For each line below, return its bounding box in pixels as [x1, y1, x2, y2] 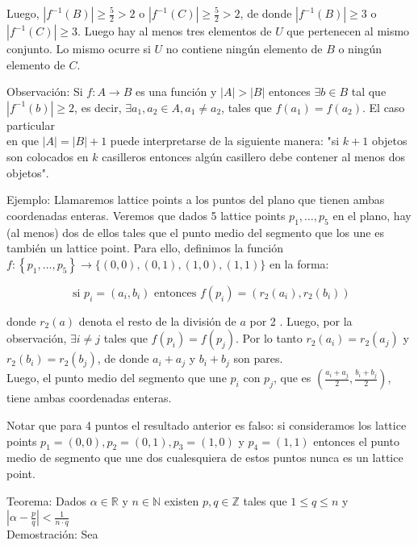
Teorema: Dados [6, 492, 87, 509]
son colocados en [6, 148, 89, 164]
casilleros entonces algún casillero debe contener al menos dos [102, 148, 406, 164]
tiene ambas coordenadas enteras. [6, 389, 172, 406]
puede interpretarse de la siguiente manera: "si [110, 132, 340, 149]
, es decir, [74, 98, 122, 115]
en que [6, 132, 40, 149]
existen [164, 492, 199, 509]
